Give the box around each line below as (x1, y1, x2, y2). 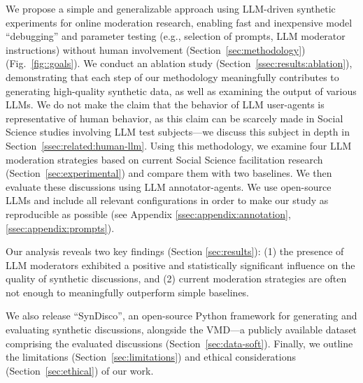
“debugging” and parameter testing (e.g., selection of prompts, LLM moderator (6, 29, 346, 43)
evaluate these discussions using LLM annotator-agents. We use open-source (6, 179, 332, 194)
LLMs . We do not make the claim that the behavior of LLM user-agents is (6, 97, 325, 112)
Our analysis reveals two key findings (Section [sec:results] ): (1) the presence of (6, 244, 344, 259)
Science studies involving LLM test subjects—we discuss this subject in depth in (6, 124, 350, 139)
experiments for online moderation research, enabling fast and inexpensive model (6, 15, 353, 29)
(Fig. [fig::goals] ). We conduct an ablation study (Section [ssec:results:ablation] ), (6, 56, 353, 71)
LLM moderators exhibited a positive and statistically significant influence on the (6, 257, 355, 272)
